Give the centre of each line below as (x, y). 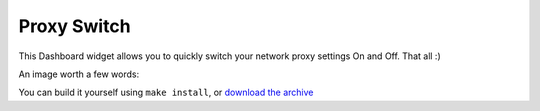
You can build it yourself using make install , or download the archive (166, 92)
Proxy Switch (74, 26)
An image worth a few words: (79, 74)
